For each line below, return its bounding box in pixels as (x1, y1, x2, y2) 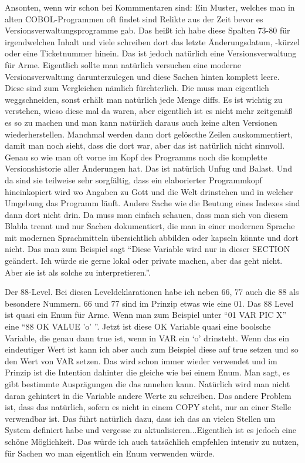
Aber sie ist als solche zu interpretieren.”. (5, 266, 151, 278)
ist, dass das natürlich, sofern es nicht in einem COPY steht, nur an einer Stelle (5, 401, 292, 413)
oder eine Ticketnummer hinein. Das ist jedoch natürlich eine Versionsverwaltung (5, 47, 297, 59)
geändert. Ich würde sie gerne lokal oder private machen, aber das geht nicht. (5, 254, 283, 267)
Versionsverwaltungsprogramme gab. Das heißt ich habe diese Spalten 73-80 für (5, 24, 290, 36)
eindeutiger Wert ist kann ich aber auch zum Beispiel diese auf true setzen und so (5, 343, 299, 355)
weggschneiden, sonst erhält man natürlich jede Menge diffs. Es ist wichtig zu (5, 93, 283, 105)
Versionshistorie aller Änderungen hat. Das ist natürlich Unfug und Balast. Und (5, 162, 292, 175)
